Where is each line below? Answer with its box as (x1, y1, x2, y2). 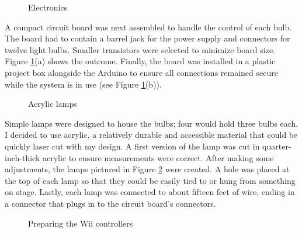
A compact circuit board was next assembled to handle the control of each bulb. (5, 20, 292, 33)
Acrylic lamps (28, 98, 77, 110)
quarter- (262, 140, 291, 152)
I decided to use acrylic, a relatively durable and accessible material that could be (5, 128, 298, 141)
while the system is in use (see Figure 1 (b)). (5, 78, 162, 90)
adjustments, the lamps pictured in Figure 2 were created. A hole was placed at (5, 163, 290, 175)
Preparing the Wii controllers (28, 217, 133, 229)
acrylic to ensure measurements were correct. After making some (42, 151, 274, 164)
